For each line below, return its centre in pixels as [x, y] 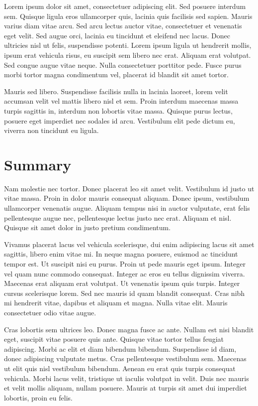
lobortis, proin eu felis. [38, 397]
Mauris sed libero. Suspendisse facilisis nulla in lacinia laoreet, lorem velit [116, 91]
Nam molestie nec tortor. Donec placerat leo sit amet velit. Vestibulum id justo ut [129, 188]
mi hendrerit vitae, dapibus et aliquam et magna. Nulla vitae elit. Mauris [116, 303]
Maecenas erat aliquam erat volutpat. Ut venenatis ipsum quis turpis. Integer [122, 283]
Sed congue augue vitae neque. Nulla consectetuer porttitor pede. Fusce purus [123, 65]
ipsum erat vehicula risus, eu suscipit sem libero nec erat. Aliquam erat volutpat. [128, 55]
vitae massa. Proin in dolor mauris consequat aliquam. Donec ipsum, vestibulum [127, 198]
